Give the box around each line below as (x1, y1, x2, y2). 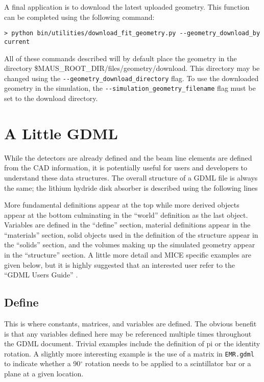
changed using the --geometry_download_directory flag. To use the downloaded (4, 72, 259, 83)
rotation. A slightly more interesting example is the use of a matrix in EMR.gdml (4, 348, 254, 359)
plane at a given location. (4, 368, 84, 379)
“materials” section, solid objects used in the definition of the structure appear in (4, 229, 258, 240)
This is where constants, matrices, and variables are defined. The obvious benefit (4, 318, 257, 329)
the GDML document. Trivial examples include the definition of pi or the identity (4, 338, 260, 349)
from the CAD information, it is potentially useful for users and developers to (4, 162, 248, 173)
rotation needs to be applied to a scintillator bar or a (85, 358, 251, 369)
